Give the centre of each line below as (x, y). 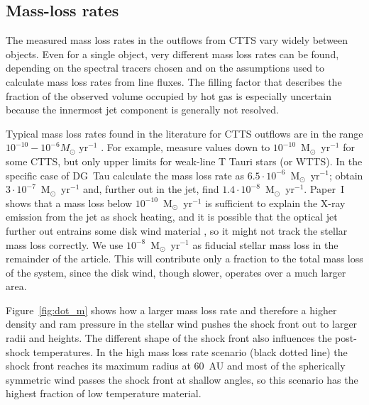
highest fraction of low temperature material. (104, 393)
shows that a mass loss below (69, 202)
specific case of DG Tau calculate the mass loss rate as (125, 175)
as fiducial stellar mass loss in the (265, 244)
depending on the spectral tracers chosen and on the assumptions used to (165, 68)
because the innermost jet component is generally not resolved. (143, 110)
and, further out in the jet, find (151, 189)
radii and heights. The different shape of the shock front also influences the (169, 338)
